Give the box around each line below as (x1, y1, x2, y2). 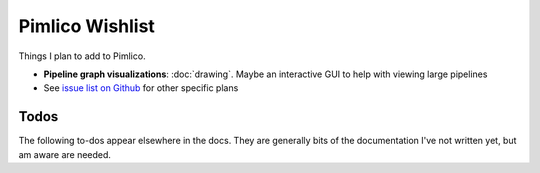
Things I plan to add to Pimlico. (18, 50, 146, 62)
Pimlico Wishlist (18, 15, 155, 37)
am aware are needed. (18, 148, 112, 160)
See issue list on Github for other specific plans (43, 82, 239, 94)
